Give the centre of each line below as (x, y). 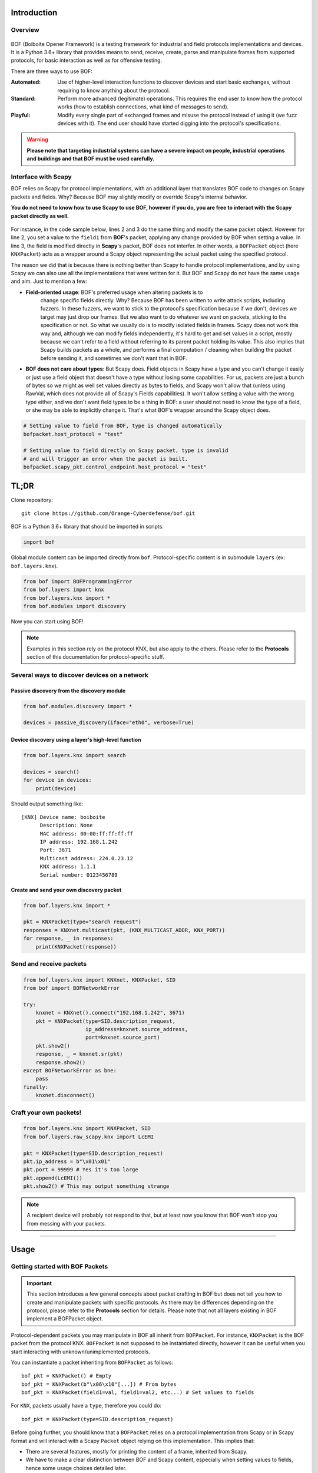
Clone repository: (32, 500)
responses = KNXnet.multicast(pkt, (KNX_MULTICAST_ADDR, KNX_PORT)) (124, 930)
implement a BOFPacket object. (65, 1319)
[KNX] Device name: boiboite (63, 817)
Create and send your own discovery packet (66, 890)
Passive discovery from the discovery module (68, 691)
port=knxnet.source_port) (123, 1038)
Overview (25, 30)
